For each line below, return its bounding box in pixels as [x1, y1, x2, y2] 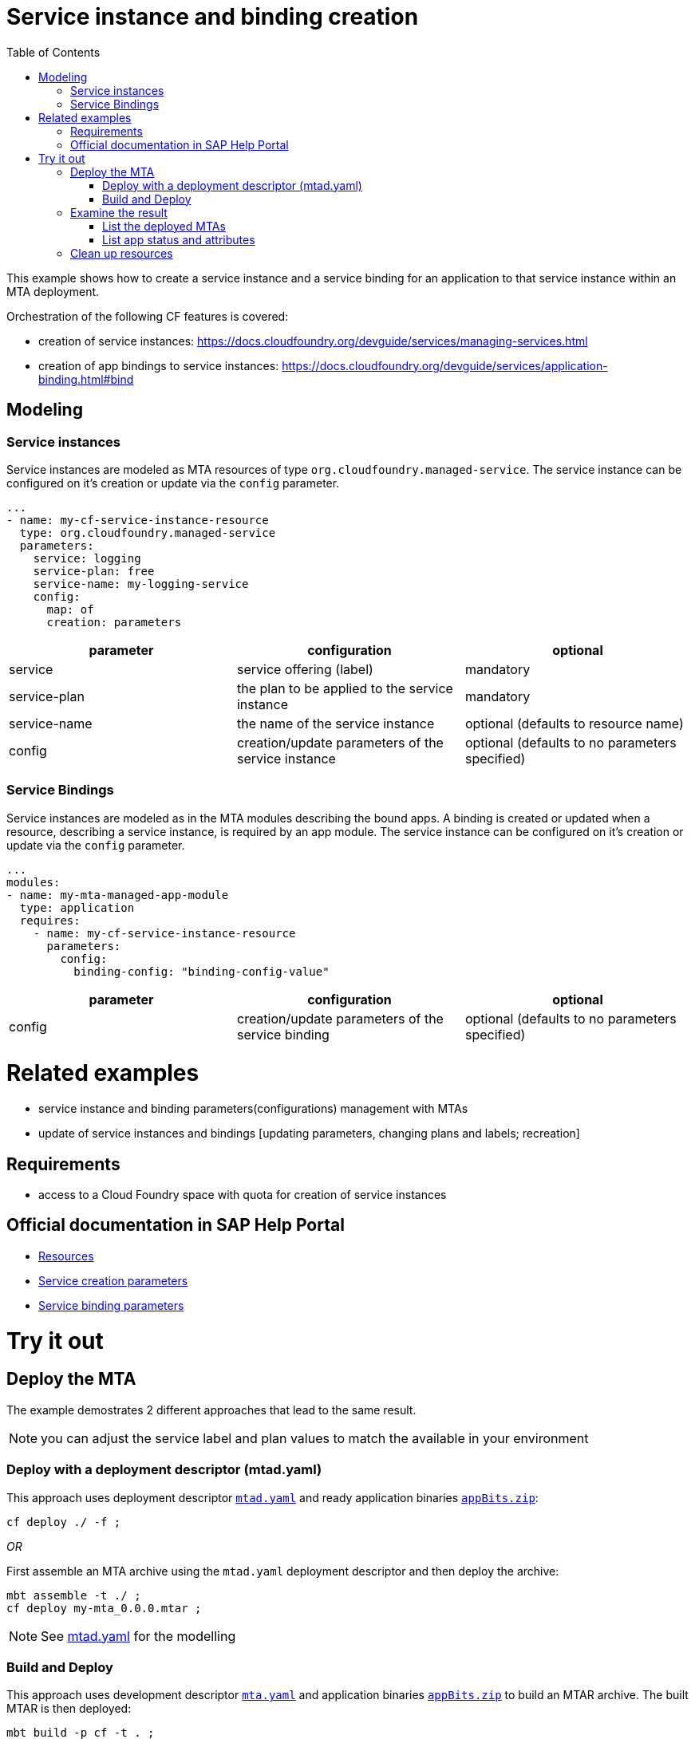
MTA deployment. [6, 284, 100, 298]
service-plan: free [33, 564, 155, 578]
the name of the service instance [236, 715, 435, 731]
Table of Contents [6, 45, 101, 59]
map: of [46, 602, 94, 616]
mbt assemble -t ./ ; [6, 1588, 141, 1602]
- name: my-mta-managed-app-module [6, 888, 229, 901]
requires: [19, 913, 81, 927]
